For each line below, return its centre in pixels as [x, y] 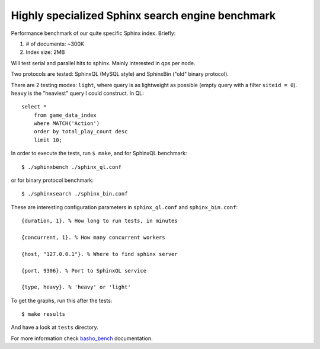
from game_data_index [65, 115]
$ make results [44, 314]
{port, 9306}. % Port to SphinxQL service [84, 270]
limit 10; [48, 140]
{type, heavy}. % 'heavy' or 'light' [76, 287]
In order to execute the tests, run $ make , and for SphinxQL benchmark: [99, 153]
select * [34, 107]
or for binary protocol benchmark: [52, 180]
